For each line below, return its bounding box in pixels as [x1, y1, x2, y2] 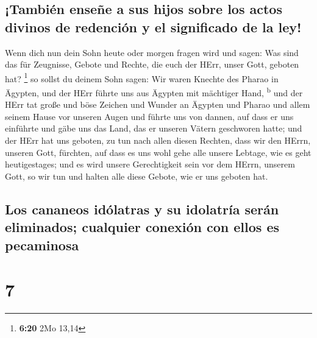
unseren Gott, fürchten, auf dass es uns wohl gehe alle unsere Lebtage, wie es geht [5, 146, 312, 158]
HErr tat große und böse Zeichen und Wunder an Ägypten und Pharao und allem [5, 98, 310, 111]
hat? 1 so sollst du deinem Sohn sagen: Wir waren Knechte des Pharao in [5, 70, 279, 85]
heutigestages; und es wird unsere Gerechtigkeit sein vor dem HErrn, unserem [5, 158, 295, 171]
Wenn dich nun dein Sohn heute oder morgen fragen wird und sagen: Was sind [5, 46, 299, 58]
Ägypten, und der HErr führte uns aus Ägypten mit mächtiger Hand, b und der [5, 85, 303, 99]
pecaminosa [5, 235, 79, 254]
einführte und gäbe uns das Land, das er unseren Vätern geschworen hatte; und [5, 122, 302, 135]
